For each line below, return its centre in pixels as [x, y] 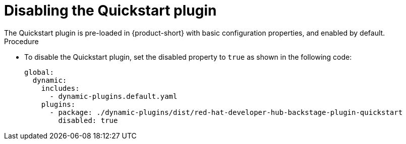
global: [39, 72]
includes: [60, 88]
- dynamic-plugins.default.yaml [113, 96]
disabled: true [88, 120]
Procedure [21, 41]
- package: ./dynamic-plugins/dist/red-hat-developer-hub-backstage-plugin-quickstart [226, 112]
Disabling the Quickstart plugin [110, 11]
